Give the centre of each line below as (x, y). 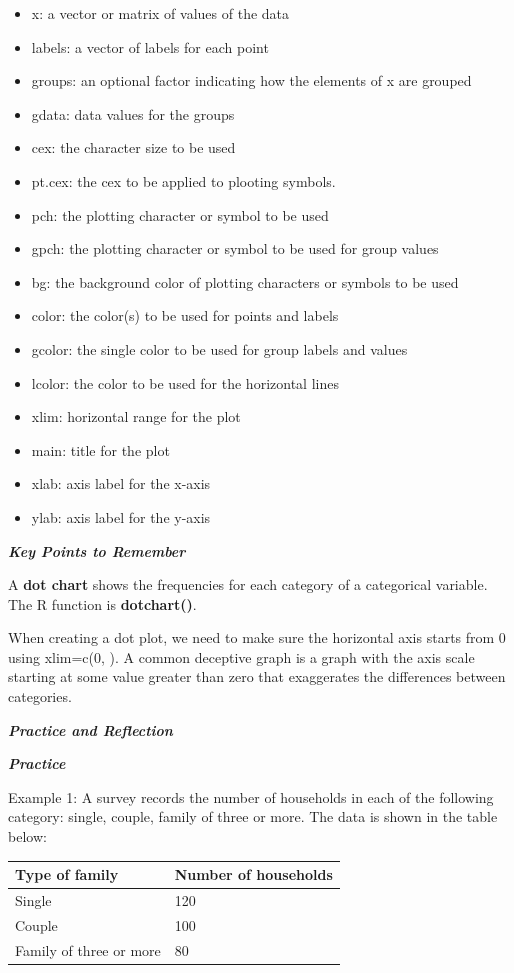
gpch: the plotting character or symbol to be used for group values (235, 248)
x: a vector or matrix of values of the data (160, 13)
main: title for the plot (100, 449)
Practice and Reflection (90, 729)
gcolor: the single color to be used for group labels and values (219, 348)
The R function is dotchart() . (102, 603)
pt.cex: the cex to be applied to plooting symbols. (183, 180)
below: (27, 836)
